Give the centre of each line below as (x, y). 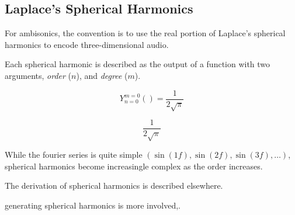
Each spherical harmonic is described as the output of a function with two (138, 64)
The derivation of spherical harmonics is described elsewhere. (114, 185)
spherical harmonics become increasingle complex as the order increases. (134, 166)
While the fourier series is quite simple (74, 155)
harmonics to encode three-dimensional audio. (87, 44)
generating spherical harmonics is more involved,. (93, 205)
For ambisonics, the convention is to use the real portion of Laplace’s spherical (145, 33)
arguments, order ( (38, 75)
